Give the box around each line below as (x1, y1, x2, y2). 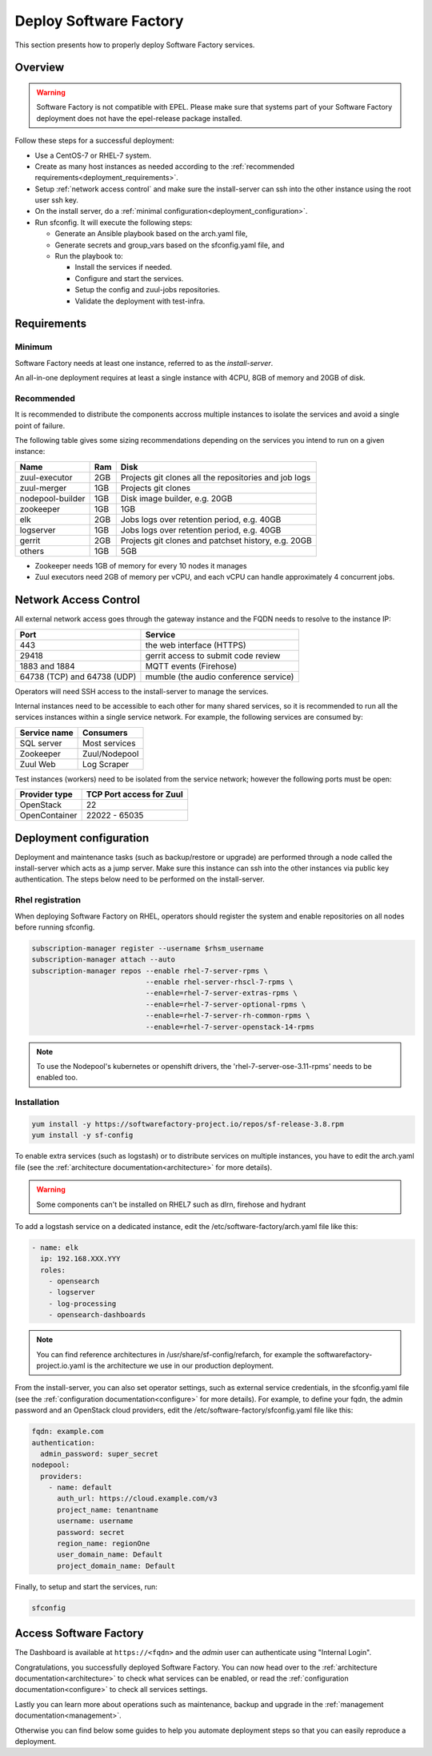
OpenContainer (19, 810, 78, 821)
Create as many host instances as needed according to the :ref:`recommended (34, 161, 295, 171)
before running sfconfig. (14, 922, 95, 932)
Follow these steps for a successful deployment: (14, 136, 175, 146)
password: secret (57, 1528, 126, 1537)
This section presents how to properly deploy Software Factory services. (14, 40, 255, 50)
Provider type (19, 789, 74, 800)
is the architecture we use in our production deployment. (86, 1360, 274, 1370)
